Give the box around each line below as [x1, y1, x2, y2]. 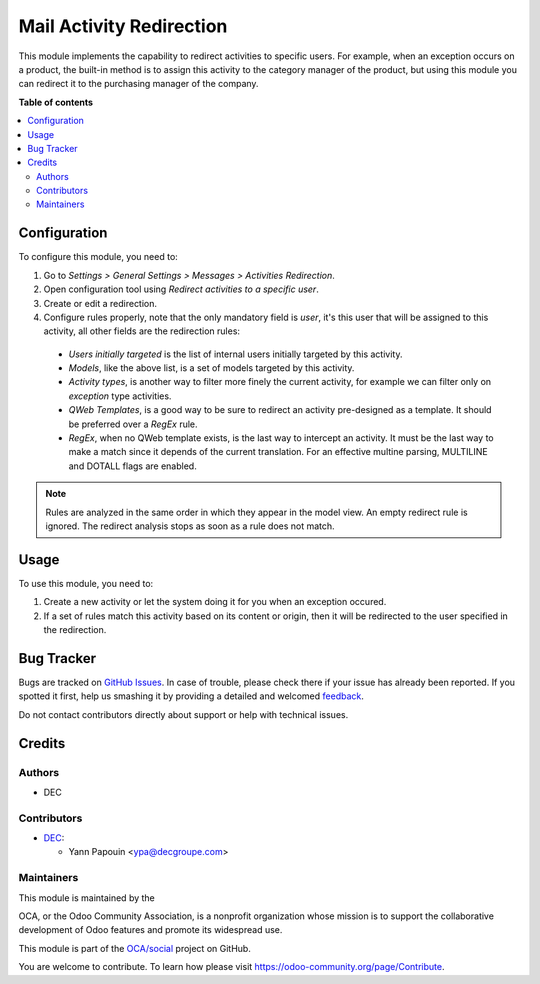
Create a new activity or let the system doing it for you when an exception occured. [43, 596, 387, 608]
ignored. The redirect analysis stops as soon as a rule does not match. [45, 520, 335, 532]
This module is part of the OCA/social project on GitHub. [18, 942, 252, 954]
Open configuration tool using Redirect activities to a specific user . [43, 283, 319, 295]
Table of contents [18, 96, 94, 108]
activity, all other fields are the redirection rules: [43, 325, 240, 337]
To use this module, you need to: [18, 577, 154, 589]
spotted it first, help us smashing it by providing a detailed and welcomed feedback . [18, 690, 365, 702]
